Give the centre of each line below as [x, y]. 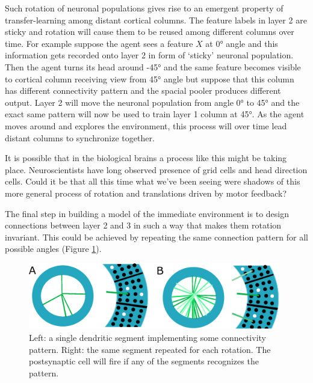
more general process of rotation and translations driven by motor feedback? [146, 193]
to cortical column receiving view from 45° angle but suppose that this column [150, 78]
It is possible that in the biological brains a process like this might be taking [146, 158]
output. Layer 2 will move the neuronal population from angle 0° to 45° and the [152, 102]
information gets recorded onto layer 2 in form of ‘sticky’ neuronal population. [149, 55]
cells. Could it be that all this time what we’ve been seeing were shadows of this [153, 181]
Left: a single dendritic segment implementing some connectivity [147, 338]
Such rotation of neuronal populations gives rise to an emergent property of [144, 8]
